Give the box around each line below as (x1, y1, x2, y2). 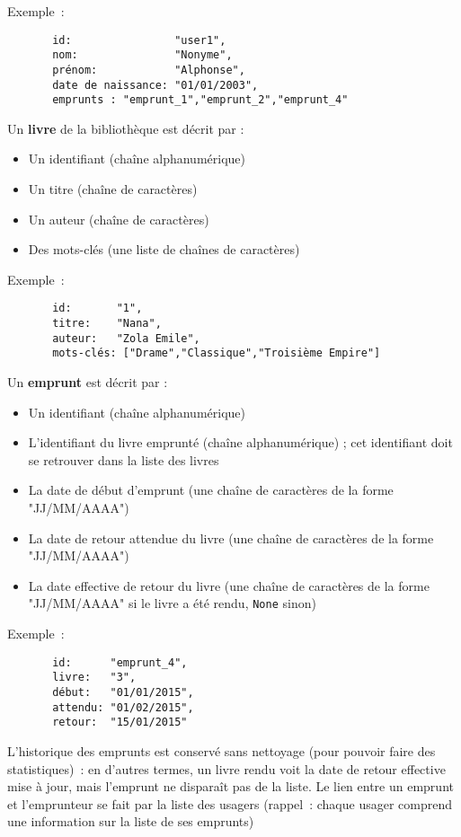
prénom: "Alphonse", (52, 63, 245, 76)
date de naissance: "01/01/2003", (52, 78, 259, 92)
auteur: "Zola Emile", (52, 331, 200, 345)
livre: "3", (52, 671, 137, 684)
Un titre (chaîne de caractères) (28, 180, 198, 198)
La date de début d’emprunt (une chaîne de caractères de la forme (28, 480, 394, 499)
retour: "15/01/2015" (52, 716, 188, 729)
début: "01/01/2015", (52, 685, 194, 699)
